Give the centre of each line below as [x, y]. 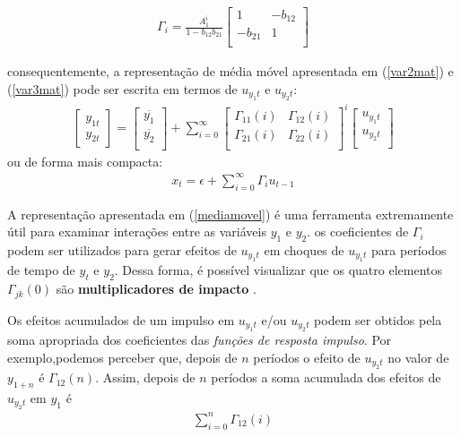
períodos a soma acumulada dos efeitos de [326, 377]
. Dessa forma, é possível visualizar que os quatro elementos [278, 270]
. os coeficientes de [358, 231]
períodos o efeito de [307, 357]
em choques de [304, 249]
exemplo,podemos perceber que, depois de [122, 357]
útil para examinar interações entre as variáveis [137, 231]
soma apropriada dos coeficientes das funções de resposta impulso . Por [200, 340]
